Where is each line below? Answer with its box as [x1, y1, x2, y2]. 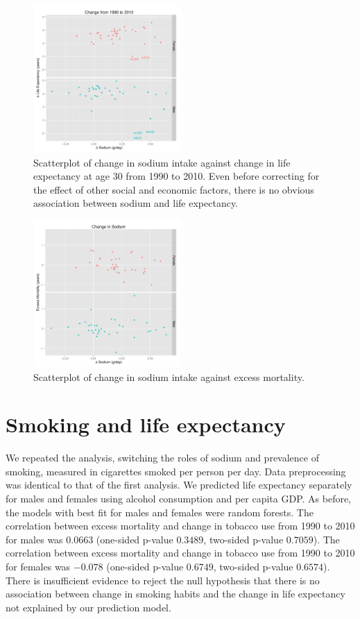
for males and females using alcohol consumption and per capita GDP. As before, [6, 491, 352, 506]
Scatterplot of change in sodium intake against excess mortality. [33, 369, 305, 384]
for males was [6, 532, 63, 546]
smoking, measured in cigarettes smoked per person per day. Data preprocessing [6, 464, 346, 478]
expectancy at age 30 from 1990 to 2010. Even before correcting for [33, 169, 320, 183]
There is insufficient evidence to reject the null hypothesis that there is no [6, 573, 320, 587]
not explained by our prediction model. [6, 600, 171, 614]
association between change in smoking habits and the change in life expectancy [6, 586, 345, 601]
